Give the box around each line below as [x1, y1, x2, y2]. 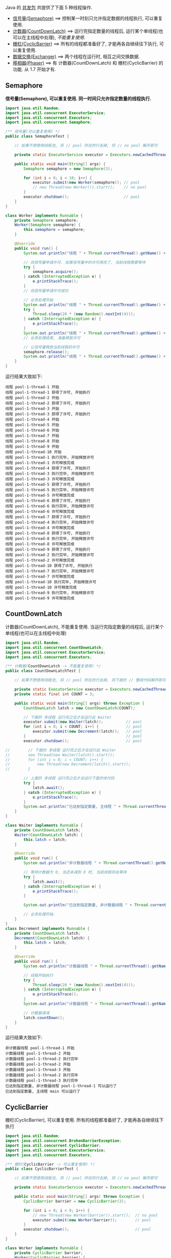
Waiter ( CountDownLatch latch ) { [14, 832, 83, 837]
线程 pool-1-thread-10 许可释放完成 [5, 585, 77, 590]
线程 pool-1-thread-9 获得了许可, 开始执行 [5, 547, 91, 552]
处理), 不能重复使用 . [44, 35, 85, 40]
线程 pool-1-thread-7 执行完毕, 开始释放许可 [5, 569, 94, 574]
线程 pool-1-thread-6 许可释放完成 [5, 509, 75, 514]
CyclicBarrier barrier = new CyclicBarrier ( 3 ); [23, 1198, 126, 1204]
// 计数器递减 [23, 1010, 50, 1015]
